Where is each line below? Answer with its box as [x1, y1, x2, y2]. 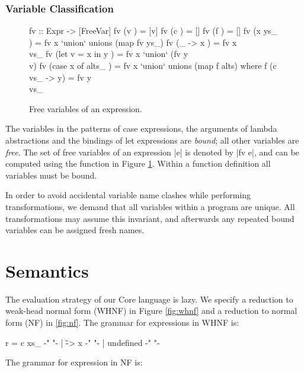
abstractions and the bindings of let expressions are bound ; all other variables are [5, 133, 299, 146]
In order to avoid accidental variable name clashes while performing [5, 189, 251, 201]
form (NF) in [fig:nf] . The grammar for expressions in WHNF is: [5, 316, 239, 329]
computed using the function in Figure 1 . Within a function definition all [5, 157, 271, 170]
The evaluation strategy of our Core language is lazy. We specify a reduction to [5, 292, 293, 305]
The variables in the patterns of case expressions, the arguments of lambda [5, 122, 277, 135]
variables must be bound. [5, 168, 97, 181]
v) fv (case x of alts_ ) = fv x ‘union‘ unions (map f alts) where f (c [29, 59, 277, 71]
